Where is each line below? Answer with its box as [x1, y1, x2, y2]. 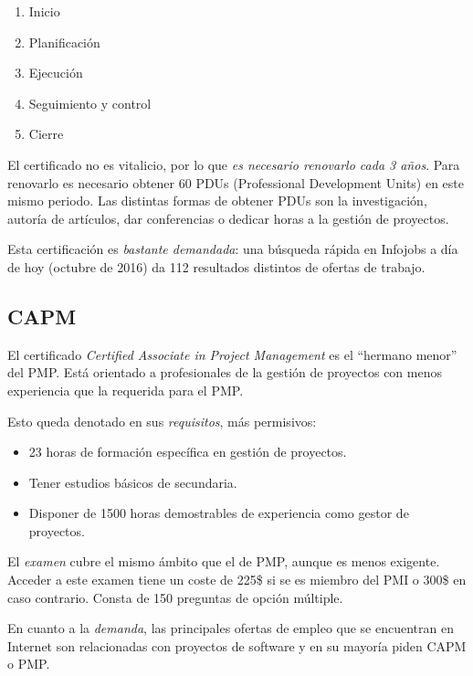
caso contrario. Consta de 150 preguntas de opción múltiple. [7, 587, 343, 607]
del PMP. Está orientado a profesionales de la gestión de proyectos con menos [7, 363, 442, 382]
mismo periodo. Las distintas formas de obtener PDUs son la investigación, [7, 191, 427, 210]
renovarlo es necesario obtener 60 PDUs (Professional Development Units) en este [7, 173, 465, 192]
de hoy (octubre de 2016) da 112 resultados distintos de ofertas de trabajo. [7, 257, 426, 276]
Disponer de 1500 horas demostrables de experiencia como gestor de [28, 503, 409, 523]
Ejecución [28, 63, 83, 82]
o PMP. [7, 654, 50, 673]
